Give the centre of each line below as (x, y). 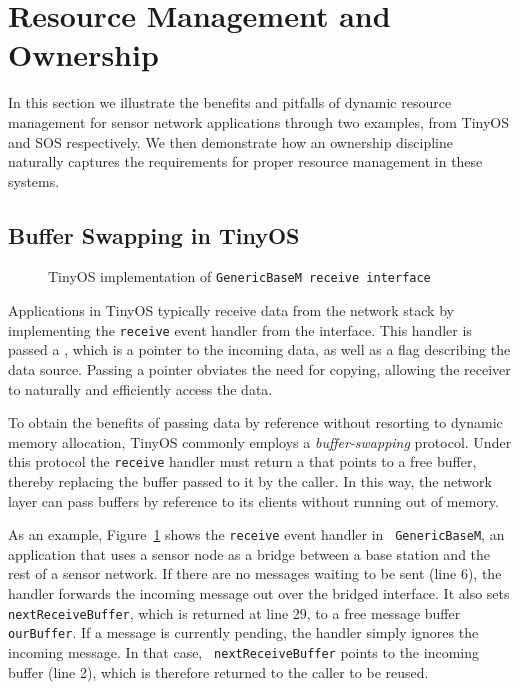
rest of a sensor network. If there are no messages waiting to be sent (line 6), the (255, 573)
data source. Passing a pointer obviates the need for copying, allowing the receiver (259, 368)
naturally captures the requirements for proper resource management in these (245, 161)
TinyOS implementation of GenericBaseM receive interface (239, 276)
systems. (34, 180)
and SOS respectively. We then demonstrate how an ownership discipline (230, 141)
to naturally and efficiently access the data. (140, 388)
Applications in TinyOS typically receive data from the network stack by (231, 310)
